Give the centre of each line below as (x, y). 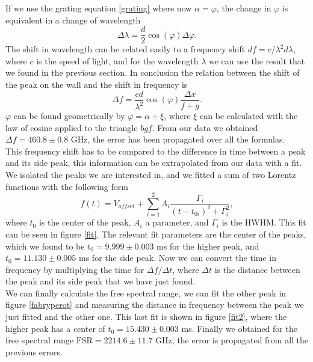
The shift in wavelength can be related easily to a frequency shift (126, 49)
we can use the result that (257, 60)
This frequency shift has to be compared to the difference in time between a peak (156, 151)
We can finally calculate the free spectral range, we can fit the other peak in (146, 293)
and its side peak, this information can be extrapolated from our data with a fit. (154, 163)
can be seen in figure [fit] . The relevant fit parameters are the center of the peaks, (156, 234)
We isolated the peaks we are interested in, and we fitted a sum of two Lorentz (151, 174)
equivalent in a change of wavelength (73, 20)
